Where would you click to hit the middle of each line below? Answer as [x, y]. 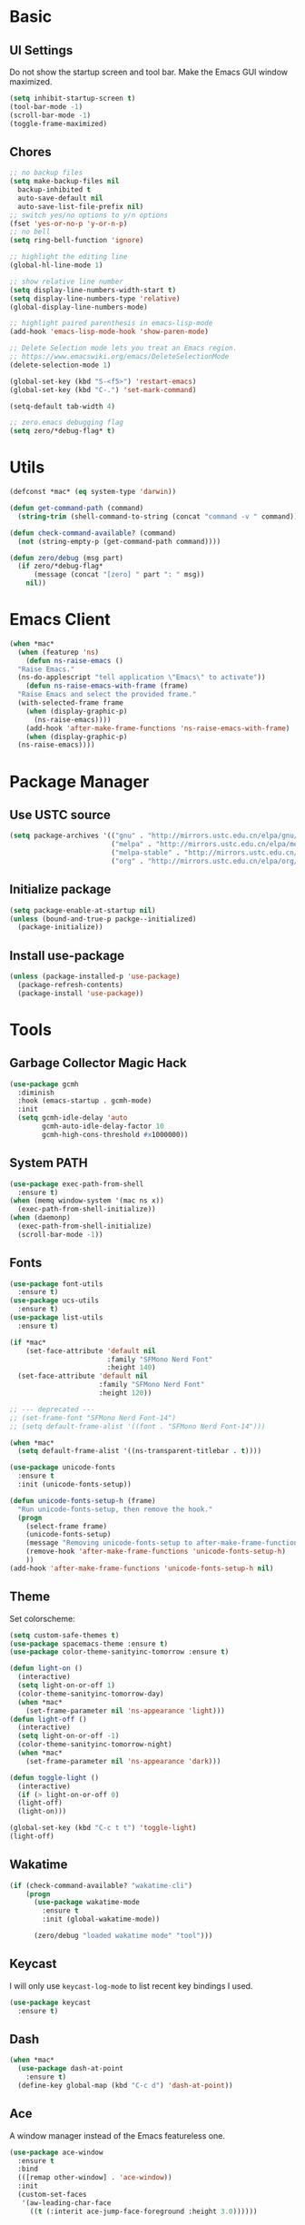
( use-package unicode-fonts [63, 1468]
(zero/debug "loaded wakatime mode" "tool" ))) [123, 1936]
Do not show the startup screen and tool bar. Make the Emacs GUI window [149, 72]
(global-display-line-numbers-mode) [79, 307]
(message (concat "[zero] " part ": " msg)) [119, 575]
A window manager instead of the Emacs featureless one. [117, 2135]
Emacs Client [60, 620]
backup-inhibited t [54, 190]
